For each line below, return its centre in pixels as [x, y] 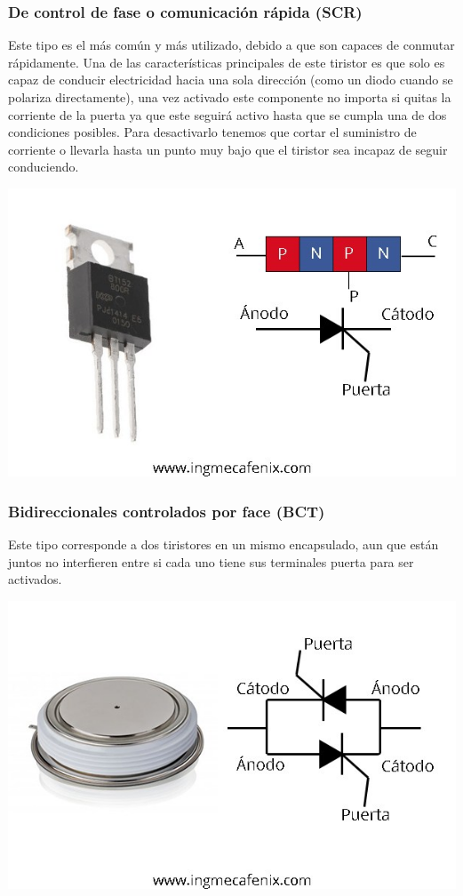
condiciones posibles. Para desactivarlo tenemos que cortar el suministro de [212, 132]
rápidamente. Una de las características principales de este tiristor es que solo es [227, 62]
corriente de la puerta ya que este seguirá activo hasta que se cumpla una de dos [228, 114]
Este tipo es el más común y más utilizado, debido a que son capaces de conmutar [231, 45]
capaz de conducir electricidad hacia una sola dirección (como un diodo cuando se [231, 80]
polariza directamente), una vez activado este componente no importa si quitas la [230, 97]
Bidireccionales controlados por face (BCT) [167, 511]
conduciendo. [44, 167]
